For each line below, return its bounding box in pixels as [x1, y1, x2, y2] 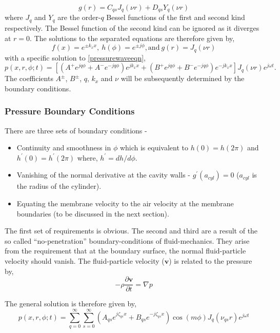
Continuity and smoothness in [16, 142, 111, 153]
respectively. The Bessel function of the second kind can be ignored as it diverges [5, 22, 259, 33]
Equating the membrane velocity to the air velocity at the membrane [16, 198, 234, 208]
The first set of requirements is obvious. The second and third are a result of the [5, 225, 258, 236]
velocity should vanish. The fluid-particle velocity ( [5, 255, 165, 266]
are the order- [57, 12, 101, 23]
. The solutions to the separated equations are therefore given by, [30, 32, 235, 43]
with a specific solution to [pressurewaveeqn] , [5, 52, 146, 63]
